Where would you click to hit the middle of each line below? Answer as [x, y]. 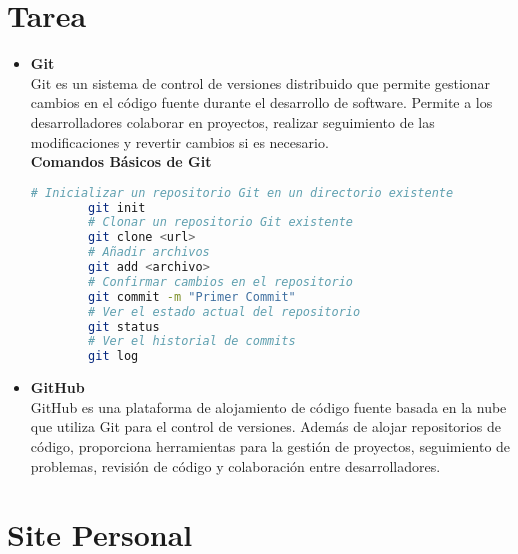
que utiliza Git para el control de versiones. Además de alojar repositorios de [265, 426]
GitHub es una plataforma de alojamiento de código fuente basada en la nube [268, 406]
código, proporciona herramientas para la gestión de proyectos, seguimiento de [270, 445]
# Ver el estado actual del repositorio [224, 311]
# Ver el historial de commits [192, 341]
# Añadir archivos [149, 252]
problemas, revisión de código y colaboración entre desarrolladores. [235, 465]
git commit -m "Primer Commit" [192, 296]
